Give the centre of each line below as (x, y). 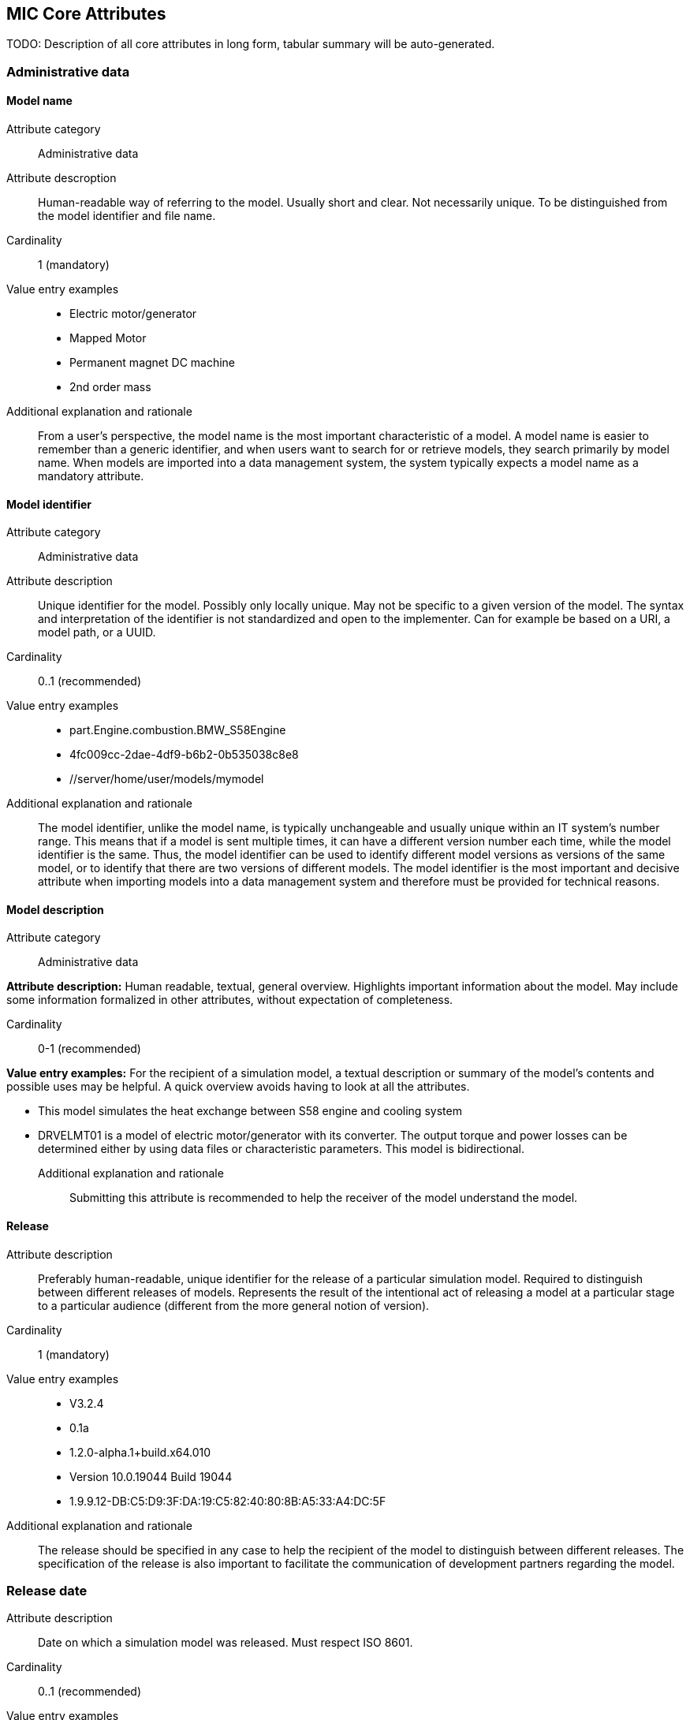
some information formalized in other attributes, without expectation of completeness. (230, 1000)
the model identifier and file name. (127, 216)
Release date (47, 1591)
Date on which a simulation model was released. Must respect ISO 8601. (226, 1643)
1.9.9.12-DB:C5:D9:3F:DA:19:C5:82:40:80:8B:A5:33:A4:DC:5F (228, 1501)
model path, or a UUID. (97, 632)
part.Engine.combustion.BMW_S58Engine (178, 730)
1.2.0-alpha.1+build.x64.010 (140, 1452)
